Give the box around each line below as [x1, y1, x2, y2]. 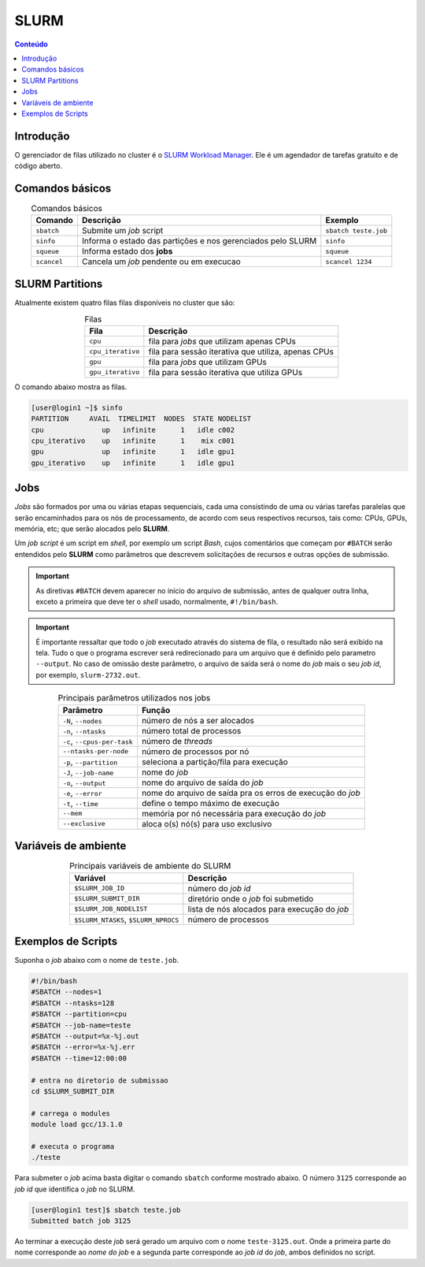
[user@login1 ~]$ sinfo [31, 403, 124, 412]
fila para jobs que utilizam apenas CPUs [148, 336, 297, 347]
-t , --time [62, 797, 98, 808]
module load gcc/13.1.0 [31, 1120, 124, 1129]
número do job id [187, 882, 251, 894]
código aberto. [14, 162, 63, 171]
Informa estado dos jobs [81, 246, 173, 257]
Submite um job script [81, 225, 164, 236]
